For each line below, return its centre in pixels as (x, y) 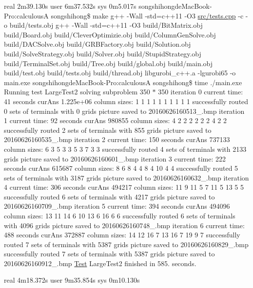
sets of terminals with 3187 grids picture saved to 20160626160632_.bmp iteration (126, 177)
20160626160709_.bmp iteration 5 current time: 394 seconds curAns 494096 (117, 206)
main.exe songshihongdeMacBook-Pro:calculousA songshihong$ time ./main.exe (123, 82)
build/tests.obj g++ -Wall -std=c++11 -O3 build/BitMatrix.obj (106, 25)
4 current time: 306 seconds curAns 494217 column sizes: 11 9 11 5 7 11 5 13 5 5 (124, 187)
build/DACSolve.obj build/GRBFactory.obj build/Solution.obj (97, 44)
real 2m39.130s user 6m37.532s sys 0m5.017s (70, 6)
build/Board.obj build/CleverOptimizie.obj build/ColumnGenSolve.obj (110, 34)
